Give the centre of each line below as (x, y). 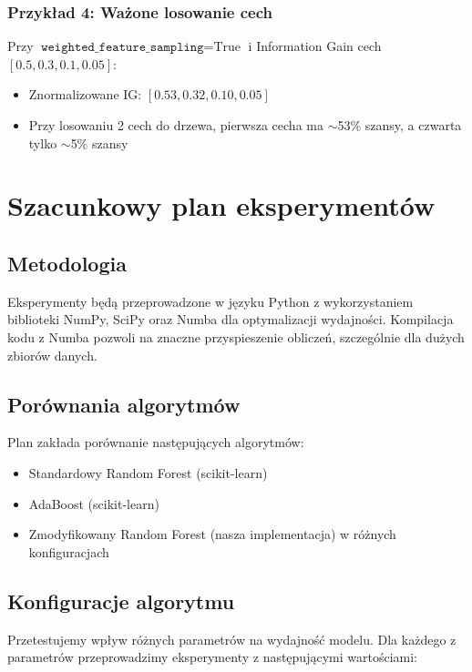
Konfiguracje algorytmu (121, 601)
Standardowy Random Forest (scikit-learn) (148, 472)
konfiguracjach (69, 551)
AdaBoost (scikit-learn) (94, 503)
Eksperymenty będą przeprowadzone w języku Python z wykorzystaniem (210, 301)
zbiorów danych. (52, 355)
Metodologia (67, 263)
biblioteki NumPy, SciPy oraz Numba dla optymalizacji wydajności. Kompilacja (231, 319)
